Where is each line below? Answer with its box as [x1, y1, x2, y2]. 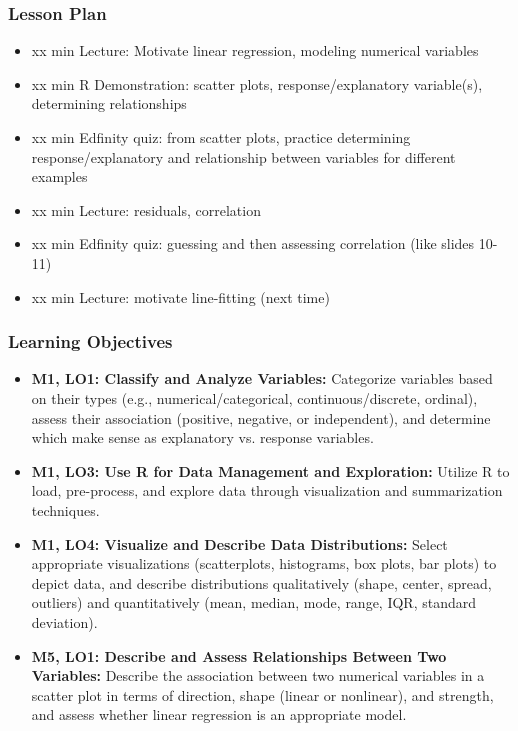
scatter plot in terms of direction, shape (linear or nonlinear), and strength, [31, 684, 494, 705]
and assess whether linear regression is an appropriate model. [31, 704, 407, 725]
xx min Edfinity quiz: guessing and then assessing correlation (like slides [31, 233, 475, 254]
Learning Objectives [8, 329, 173, 354]
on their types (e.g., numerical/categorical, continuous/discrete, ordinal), [31, 387, 478, 408]
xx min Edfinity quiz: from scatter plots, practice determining [31, 127, 411, 147]
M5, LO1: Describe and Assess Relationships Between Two [31, 645, 447, 666]
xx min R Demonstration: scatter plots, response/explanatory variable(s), [31, 73, 483, 94]
